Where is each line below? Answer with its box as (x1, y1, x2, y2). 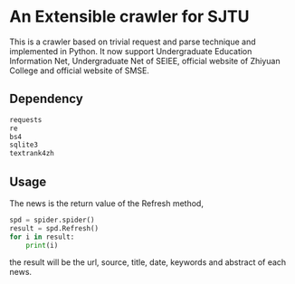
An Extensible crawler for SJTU (9, 6, 251, 27)
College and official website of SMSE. (9, 65, 149, 76)
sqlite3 (9, 140, 39, 150)
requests (9, 115, 43, 124)
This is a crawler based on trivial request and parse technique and (9, 36, 256, 47)
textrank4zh (9, 149, 54, 158)
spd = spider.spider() (9, 215, 95, 224)
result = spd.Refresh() (9, 223, 100, 232)
